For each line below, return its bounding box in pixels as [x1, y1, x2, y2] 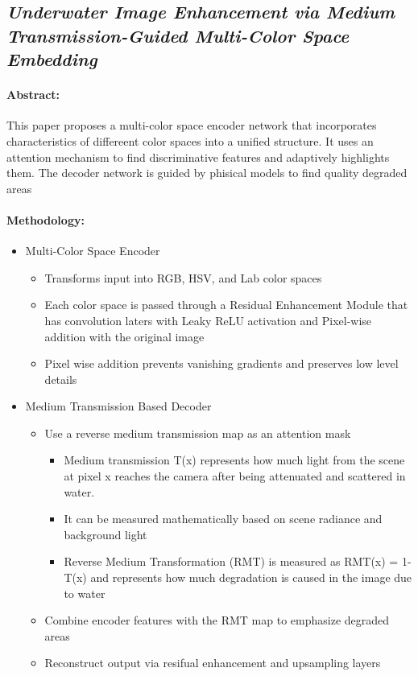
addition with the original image [44, 328, 205, 344]
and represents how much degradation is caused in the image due [90, 569, 412, 586]
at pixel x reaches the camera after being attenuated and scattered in [64, 468, 406, 484]
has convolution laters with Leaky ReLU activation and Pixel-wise [44, 311, 372, 328]
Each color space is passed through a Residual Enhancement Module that [44, 296, 408, 313]
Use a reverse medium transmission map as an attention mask [44, 424, 351, 441]
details [44, 370, 77, 387]
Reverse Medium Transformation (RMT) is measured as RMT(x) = [64, 553, 399, 570]
